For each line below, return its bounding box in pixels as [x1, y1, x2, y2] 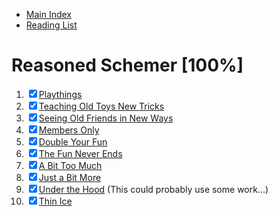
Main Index [25, 9, 72, 20]
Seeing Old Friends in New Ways [38, 112, 174, 124]
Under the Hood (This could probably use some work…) [38, 183, 269, 195]
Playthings [38, 88, 83, 100]
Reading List [25, 19, 78, 31]
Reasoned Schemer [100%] [11, 54, 244, 77]
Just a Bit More [38, 171, 102, 183]
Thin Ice [38, 195, 73, 207]
